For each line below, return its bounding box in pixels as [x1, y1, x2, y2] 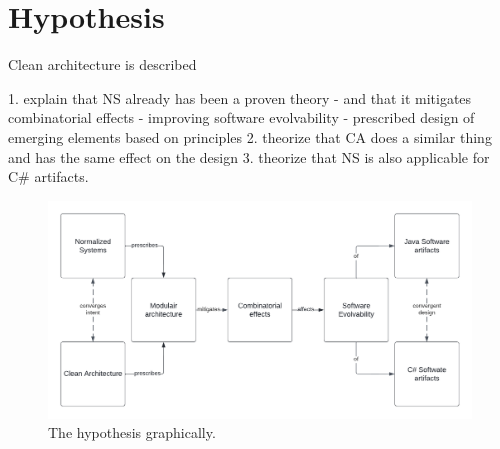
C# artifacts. [8, 166, 89, 187]
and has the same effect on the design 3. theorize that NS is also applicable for [8, 146, 490, 167]
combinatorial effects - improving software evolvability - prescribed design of [8, 107, 475, 128]
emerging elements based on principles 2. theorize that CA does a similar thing [8, 126, 492, 147]
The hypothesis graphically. [48, 422, 216, 443]
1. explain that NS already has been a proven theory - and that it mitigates [8, 87, 472, 108]
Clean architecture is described [8, 54, 197, 75]
